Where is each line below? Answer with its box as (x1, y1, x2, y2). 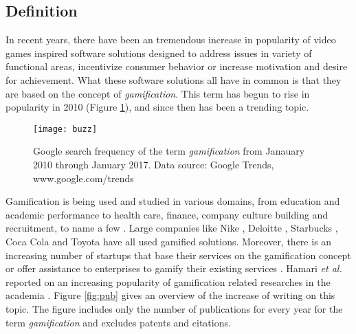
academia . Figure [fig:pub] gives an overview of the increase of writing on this (5, 288, 335, 302)
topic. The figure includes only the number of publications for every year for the (5, 301, 343, 315)
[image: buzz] (33, 124, 98, 134)
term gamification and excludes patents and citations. (5, 315, 231, 329)
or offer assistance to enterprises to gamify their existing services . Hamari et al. (5, 261, 342, 276)
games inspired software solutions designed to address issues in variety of (5, 45, 312, 60)
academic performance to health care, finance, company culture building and (5, 207, 329, 221)
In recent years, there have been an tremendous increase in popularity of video (5, 32, 336, 47)
